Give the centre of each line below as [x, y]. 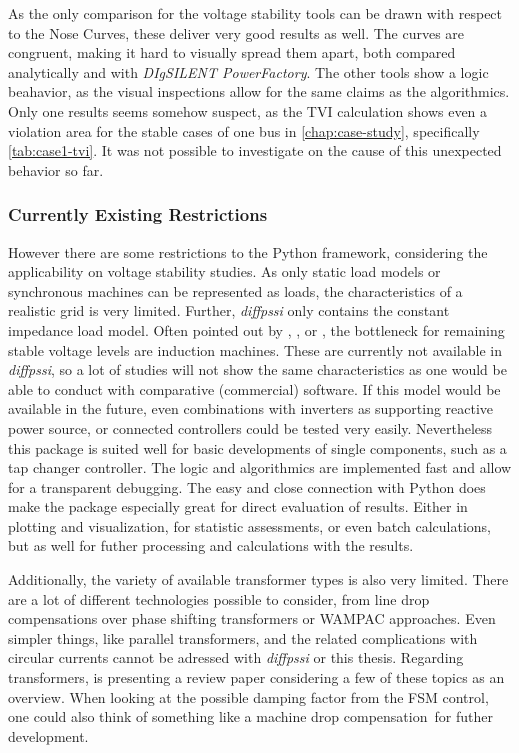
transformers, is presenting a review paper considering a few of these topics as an [256, 677]
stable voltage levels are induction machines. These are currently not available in [255, 349]
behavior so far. [56, 169]
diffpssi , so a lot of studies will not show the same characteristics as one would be [257, 369]
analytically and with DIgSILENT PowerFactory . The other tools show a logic [248, 71]
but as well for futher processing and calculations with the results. [211, 545]
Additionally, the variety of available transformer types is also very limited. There [258, 579]
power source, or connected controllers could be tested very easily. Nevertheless [250, 427]
